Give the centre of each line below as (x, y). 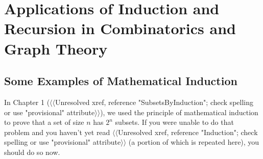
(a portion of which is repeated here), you (194, 142)
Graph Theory (56, 48)
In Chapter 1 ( (27, 102)
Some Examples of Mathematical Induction (121, 81)
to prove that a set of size (44, 122)
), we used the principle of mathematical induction (179, 112)
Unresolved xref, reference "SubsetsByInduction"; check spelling (154, 102)
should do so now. (32, 152)
